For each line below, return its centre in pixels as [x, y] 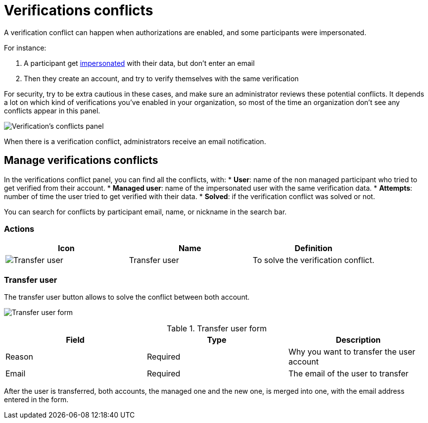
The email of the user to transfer [348, 374]
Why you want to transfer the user [352, 352]
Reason [20, 357]
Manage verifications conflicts [81, 160]
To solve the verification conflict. [313, 260]
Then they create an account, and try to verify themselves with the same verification [161, 78]
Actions [19, 229]
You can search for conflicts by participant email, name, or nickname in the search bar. [145, 211]
